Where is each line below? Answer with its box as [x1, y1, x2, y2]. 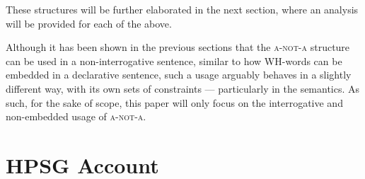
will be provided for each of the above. [6, 16, 172, 30]
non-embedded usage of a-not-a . [6, 109, 146, 124]
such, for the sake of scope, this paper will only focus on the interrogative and [6, 95, 343, 110]
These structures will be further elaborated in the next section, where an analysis [6, 2, 359, 16]
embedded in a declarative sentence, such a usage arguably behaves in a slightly [6, 67, 352, 82]
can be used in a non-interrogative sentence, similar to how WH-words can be [6, 53, 342, 68]
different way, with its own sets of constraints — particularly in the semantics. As [6, 81, 360, 96]
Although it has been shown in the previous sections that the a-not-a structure [6, 40, 350, 54]
